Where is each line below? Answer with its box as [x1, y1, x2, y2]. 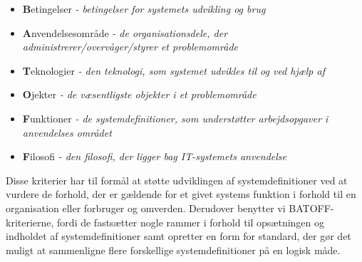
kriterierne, [6, 214, 54, 229]
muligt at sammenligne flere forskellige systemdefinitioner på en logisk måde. [6, 242, 341, 257]
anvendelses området [22, 125, 112, 140]
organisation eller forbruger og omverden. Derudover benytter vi [6, 200, 286, 215]
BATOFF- [289, 200, 334, 215]
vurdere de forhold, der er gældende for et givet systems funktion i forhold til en [6, 187, 356, 201]
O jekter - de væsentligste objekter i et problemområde [22, 87, 257, 102]
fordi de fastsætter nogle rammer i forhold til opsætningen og [57, 214, 325, 229]
